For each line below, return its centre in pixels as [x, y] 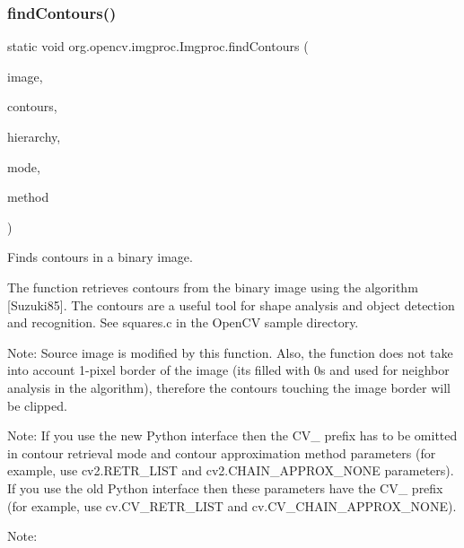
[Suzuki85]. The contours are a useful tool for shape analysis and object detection [231, 304]
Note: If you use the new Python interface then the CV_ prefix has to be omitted [232, 435]
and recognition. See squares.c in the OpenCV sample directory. [183, 322]
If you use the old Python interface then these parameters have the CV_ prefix [225, 487]
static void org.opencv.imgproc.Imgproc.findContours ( [158, 46]
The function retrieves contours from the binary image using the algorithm [213, 287]
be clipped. [37, 405]
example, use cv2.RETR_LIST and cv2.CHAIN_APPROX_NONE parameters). [231, 470]
